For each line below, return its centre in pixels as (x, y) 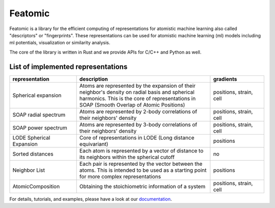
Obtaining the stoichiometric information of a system (142, 186)
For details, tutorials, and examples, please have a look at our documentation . (91, 199)
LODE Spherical (31, 138)
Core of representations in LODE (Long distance (137, 138)
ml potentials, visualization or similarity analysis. (60, 43)
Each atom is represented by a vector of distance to (141, 150)
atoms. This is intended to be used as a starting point (143, 170)
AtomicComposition (36, 186)
